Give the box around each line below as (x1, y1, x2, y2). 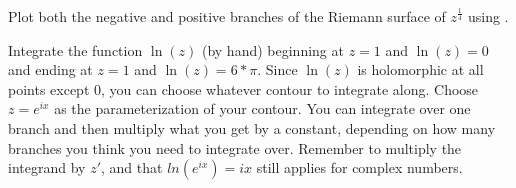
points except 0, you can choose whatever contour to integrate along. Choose (8, 78, 479, 99)
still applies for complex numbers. (256, 157, 463, 178)
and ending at (8, 59, 93, 80)
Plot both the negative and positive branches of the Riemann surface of (8, 6, 446, 26)
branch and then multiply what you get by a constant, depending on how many (8, 117, 496, 138)
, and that (101, 157, 163, 178)
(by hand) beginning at (201, 39, 344, 60)
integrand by (8, 157, 86, 178)
